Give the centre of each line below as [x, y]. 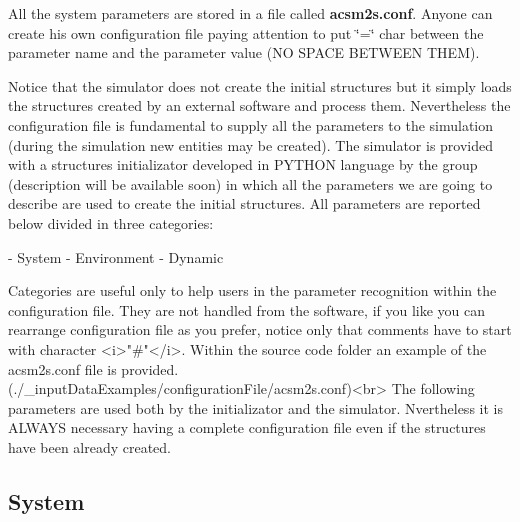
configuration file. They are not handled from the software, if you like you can [247, 309]
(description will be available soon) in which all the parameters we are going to [250, 183]
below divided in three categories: [111, 222]
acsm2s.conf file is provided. [93, 368]
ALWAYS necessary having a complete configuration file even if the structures [247, 427]
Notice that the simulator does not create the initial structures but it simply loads [260, 85]
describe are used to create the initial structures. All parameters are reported [244, 203]
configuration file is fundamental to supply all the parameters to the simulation [251, 124]
